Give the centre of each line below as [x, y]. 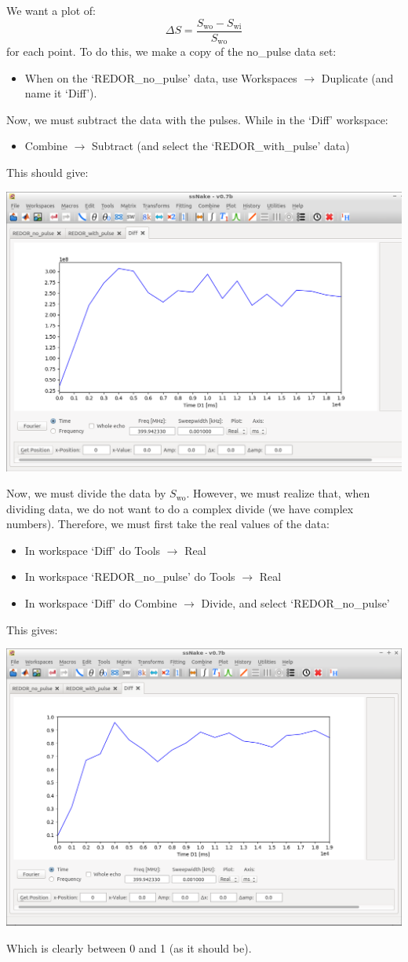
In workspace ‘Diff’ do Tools [93, 550]
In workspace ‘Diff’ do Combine [101, 603]
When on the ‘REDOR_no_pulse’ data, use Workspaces [161, 77]
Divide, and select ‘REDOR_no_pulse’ [295, 603]
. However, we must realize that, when [278, 493]
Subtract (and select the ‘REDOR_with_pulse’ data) [220, 146]
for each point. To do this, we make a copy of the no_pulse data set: [171, 51]
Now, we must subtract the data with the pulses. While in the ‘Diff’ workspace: [197, 119]
